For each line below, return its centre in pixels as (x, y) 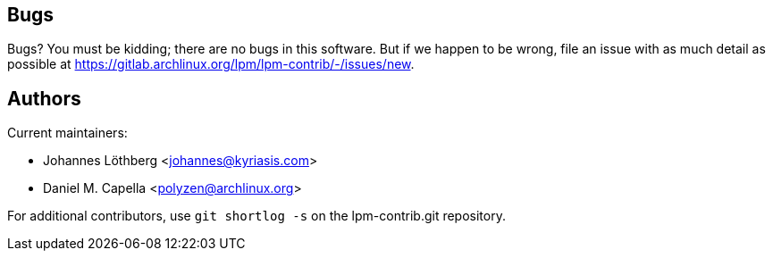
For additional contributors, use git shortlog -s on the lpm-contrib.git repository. (256, 216)
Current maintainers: (67, 133)
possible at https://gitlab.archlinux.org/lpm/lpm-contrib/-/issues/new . (211, 64)
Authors (44, 98)
